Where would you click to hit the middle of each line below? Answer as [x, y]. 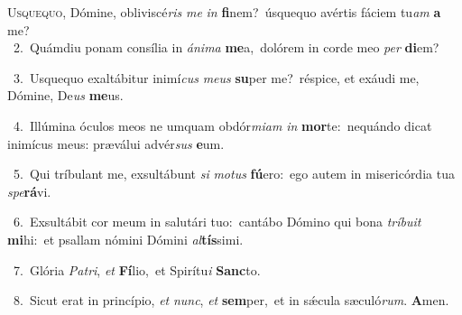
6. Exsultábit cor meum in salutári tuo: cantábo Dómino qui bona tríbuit [217, 222]
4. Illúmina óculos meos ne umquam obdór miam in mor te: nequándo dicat [222, 125]
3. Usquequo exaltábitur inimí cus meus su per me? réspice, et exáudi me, [216, 77]
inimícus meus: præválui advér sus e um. [116, 143]
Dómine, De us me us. [65, 95]
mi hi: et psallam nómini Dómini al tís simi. [125, 239]
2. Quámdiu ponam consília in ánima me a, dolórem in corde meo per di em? [226, 47]
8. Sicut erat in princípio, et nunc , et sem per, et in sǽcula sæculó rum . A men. [231, 300]
